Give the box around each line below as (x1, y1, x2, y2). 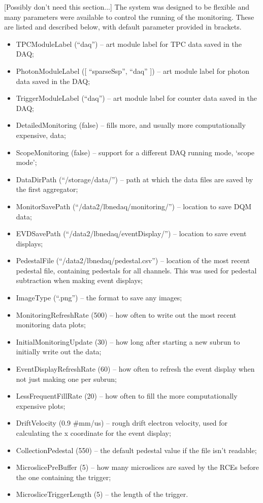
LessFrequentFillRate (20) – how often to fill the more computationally (16, 390, 238, 401)
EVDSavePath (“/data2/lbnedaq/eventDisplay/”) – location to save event (16, 228, 247, 239)
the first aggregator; (16, 184, 78, 194)
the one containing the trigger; (16, 471, 111, 482)
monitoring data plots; (16, 319, 86, 330)
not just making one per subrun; (16, 373, 117, 384)
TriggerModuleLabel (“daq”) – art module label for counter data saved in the (16, 93, 257, 103)
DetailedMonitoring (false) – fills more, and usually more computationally (16, 120, 246, 130)
